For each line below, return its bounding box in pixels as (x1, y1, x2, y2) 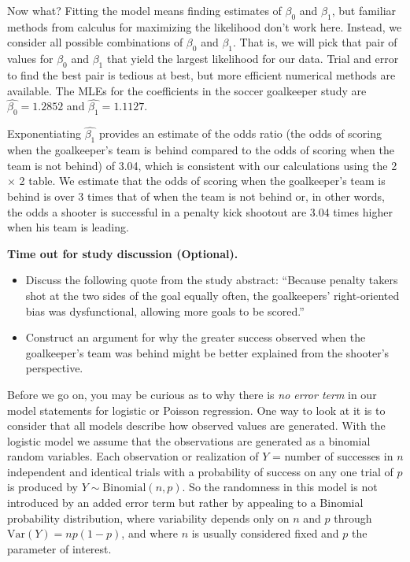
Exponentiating (7, 125, 81, 142)
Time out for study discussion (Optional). (7, 245, 238, 261)
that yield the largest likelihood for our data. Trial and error (106, 50, 399, 67)
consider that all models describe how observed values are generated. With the (7, 417, 386, 434)
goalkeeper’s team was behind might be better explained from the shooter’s (25, 344, 390, 360)
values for (7, 50, 54, 67)
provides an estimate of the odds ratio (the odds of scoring (98, 125, 382, 142)
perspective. (25, 360, 83, 376)
